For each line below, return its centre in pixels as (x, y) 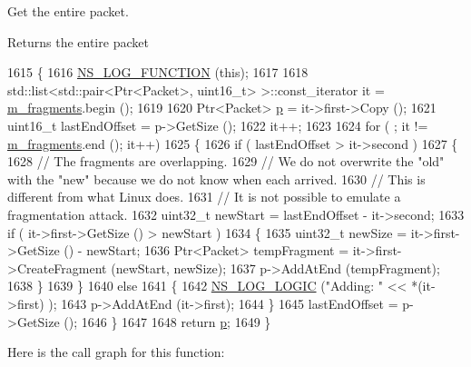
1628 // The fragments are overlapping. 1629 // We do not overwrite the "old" (226, 161)
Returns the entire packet (78, 41)
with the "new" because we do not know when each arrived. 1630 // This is (216, 179)
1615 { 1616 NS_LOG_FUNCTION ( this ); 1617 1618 (158, 72)
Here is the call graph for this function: (116, 352)
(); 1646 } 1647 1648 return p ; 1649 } (167, 321)
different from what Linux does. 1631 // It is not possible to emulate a (204, 197)
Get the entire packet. (68, 11)
